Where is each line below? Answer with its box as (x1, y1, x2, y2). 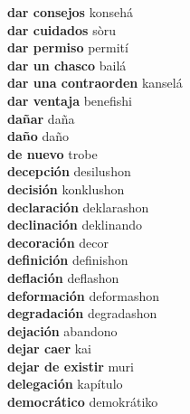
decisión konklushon (7, 179, 125, 198)
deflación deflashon (7, 268, 119, 287)
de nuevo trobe (7, 144, 98, 163)
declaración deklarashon (7, 197, 149, 216)
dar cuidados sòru (7, 20, 116, 39)
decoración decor (7, 232, 109, 251)
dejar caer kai (7, 339, 92, 358)
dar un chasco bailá (7, 55, 127, 74)
